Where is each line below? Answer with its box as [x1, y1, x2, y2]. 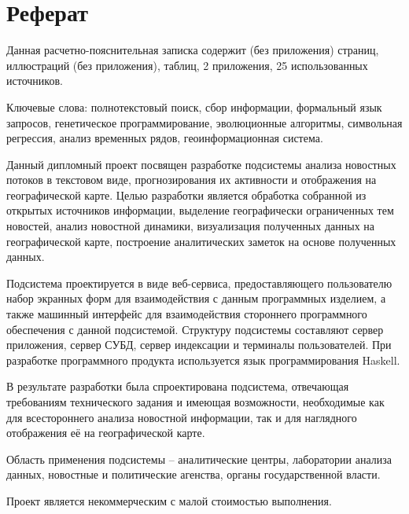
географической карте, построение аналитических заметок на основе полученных [6, 233, 396, 249]
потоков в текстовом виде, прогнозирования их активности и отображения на [6, 171, 377, 188]
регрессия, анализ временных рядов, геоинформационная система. [6, 130, 323, 146]
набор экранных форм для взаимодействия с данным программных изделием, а [6, 290, 386, 307]
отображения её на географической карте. [6, 424, 205, 441]
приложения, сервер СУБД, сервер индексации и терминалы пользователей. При [6, 336, 392, 353]
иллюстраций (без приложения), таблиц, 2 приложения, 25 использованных [6, 57, 368, 73]
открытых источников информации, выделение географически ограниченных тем [6, 202, 394, 218]
